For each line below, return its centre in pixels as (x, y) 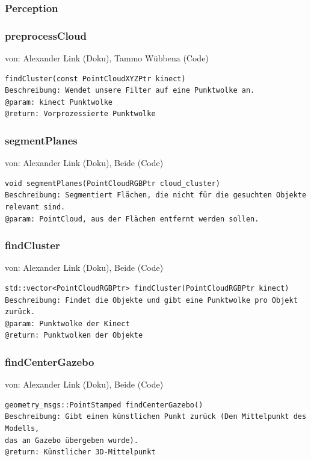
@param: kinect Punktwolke (59, 102)
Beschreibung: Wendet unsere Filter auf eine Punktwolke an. (130, 91)
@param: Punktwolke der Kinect (67, 323)
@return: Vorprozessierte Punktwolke (80, 114)
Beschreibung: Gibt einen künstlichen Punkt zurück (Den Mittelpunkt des (156, 417)
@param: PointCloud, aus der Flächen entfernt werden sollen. (132, 219)
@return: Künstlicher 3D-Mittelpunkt (80, 452)
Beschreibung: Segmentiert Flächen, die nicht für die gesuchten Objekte (156, 195)
